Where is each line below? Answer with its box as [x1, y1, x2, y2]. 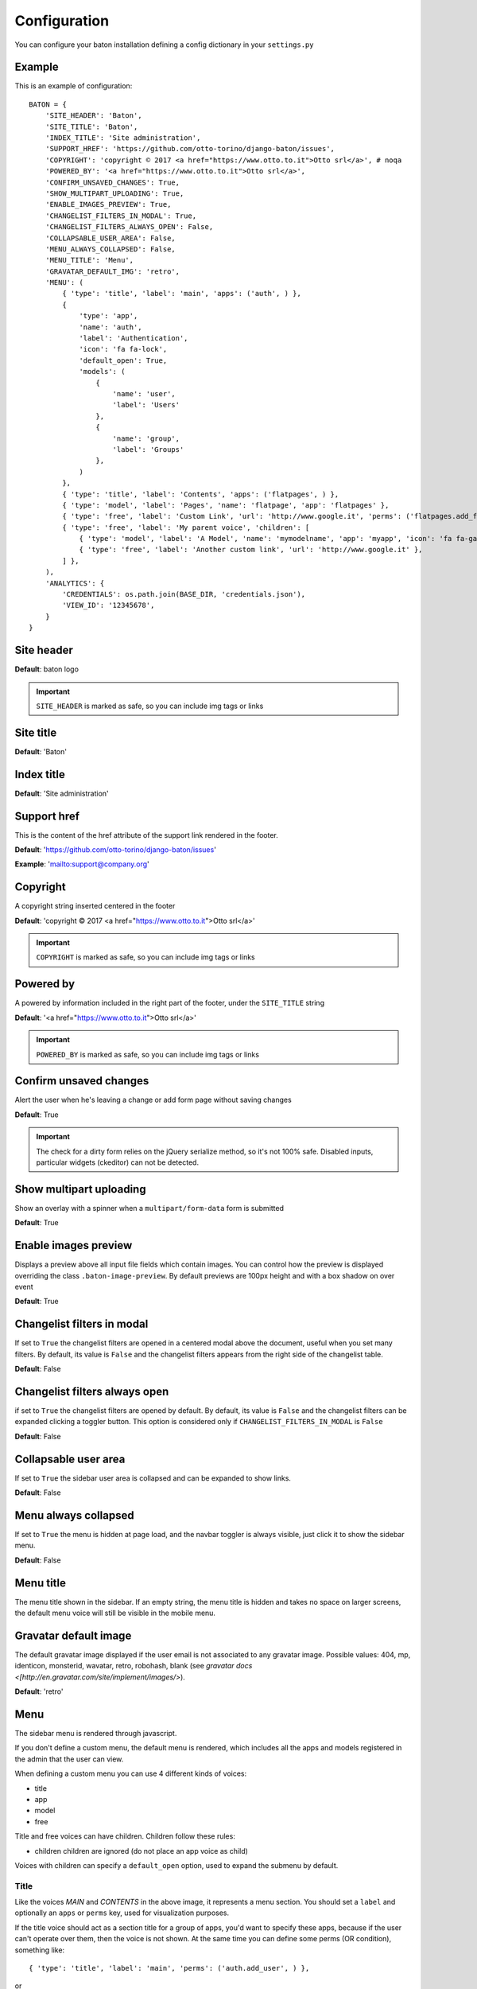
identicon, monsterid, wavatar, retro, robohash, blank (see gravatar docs [14, 1661, 253, 1671]
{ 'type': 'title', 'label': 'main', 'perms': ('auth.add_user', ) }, [29, 1964, 310, 1973]
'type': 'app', [79, 311, 138, 321]
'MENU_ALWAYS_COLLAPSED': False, [45, 244, 176, 254]
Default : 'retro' [14, 1687, 64, 1696]
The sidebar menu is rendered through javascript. [14, 1729, 177, 1738]
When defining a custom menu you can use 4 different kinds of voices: [14, 1769, 247, 1778]
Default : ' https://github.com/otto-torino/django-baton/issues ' [14, 845, 216, 854]
